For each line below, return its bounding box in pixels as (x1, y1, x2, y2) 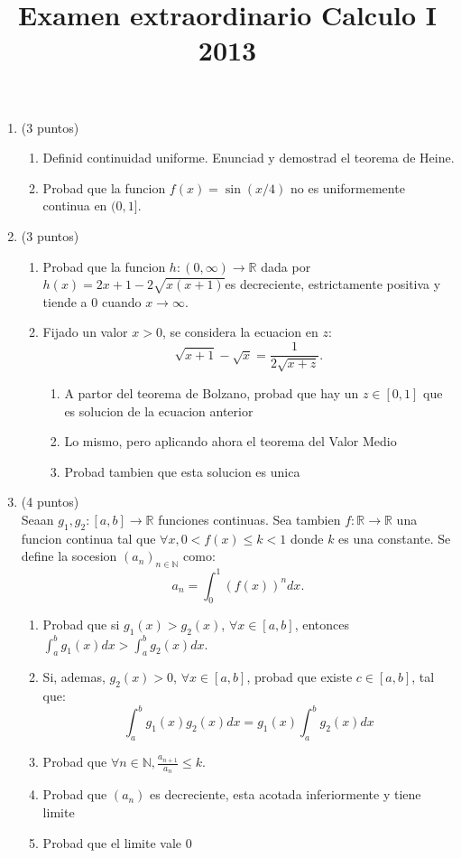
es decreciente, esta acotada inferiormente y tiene (150, 785, 421, 804)
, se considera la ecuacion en (161, 322, 318, 341)
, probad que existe (246, 667, 353, 686)
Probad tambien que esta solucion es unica (64, 462, 300, 480)
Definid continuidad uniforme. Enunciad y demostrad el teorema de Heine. (42, 148, 455, 167)
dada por (261, 256, 311, 275)
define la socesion (21, 546, 117, 565)
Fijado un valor (42, 322, 128, 341)
